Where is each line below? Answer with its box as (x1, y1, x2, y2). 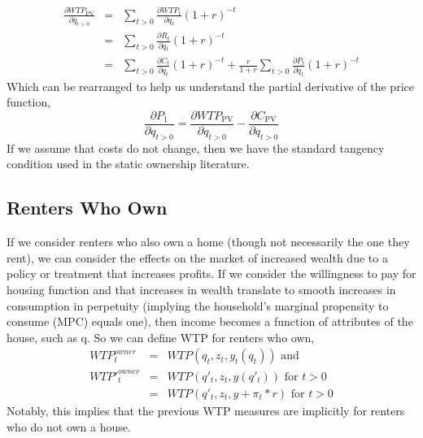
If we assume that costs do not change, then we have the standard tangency (7, 139, 385, 156)
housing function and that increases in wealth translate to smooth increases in (7, 280, 396, 297)
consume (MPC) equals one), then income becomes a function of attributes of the (7, 313, 413, 330)
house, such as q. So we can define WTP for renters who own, (7, 328, 315, 345)
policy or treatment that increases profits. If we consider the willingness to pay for (7, 265, 416, 282)
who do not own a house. (7, 418, 131, 435)
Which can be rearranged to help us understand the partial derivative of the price (7, 77, 414, 94)
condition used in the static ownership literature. (7, 155, 250, 172)
